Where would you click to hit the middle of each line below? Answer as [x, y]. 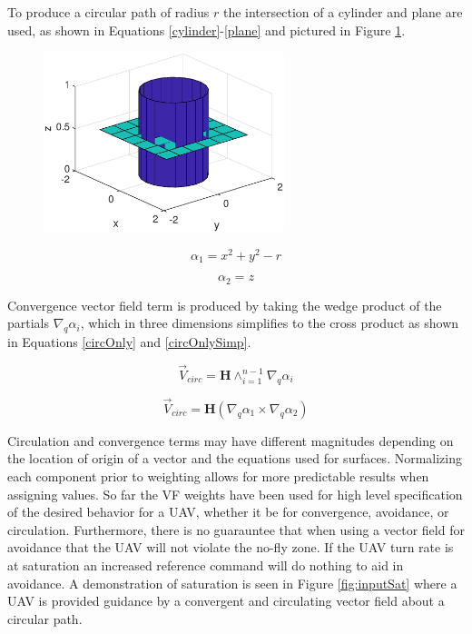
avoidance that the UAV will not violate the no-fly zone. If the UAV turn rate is [231, 547]
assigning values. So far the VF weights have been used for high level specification [235, 494]
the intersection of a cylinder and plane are [343, 12]
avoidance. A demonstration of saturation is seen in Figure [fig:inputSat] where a [232, 583]
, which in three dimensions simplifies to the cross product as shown [270, 323]
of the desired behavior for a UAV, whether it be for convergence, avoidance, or [228, 512]
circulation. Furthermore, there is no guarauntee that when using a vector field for [236, 529]
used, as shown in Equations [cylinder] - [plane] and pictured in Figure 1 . [206, 30]
